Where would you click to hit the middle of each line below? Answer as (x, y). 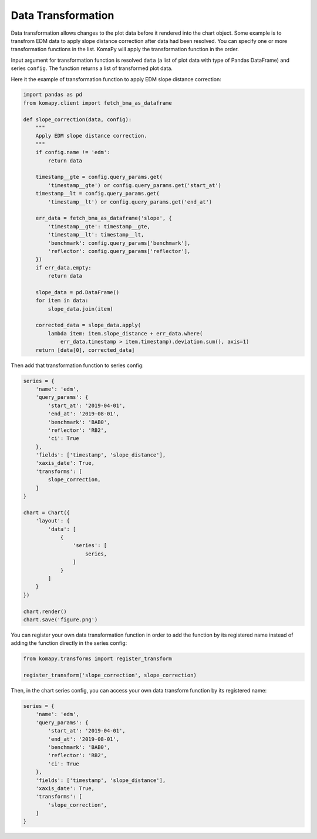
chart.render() (45, 611)
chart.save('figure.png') (60, 620)
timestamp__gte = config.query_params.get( (99, 177)
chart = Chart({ (47, 512)
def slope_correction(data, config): (77, 119)
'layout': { (53, 521)
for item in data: (62, 301)
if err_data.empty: (64, 267)
